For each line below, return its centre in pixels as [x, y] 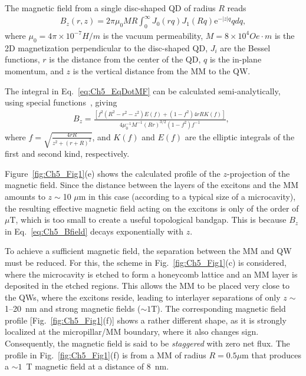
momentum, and [34, 70]
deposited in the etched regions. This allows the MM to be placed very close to [147, 286]
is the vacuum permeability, [153, 35]
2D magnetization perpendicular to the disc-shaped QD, [106, 47]
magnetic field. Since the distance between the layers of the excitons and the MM [152, 185]
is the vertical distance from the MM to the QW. [162, 70]
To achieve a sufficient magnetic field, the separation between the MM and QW [148, 251]
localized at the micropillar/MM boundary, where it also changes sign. [132, 332]
